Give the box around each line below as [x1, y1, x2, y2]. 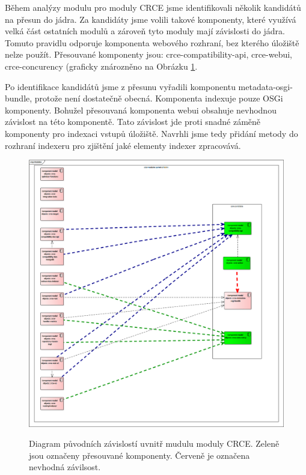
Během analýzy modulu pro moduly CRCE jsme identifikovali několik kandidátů [5, 1, 301, 13]
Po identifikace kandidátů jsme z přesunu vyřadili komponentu [5, 80, 236, 92]
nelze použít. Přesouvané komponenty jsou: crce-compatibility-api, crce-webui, [5, 48, 293, 61]
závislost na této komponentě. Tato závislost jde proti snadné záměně [5, 115, 261, 128]
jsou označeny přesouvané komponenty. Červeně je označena [29, 449, 250, 461]
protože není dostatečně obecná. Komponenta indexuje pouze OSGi [34, 92, 283, 104]
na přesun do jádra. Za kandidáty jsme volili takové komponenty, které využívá [5, 13, 296, 25]
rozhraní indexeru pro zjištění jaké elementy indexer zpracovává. [5, 139, 241, 151]
